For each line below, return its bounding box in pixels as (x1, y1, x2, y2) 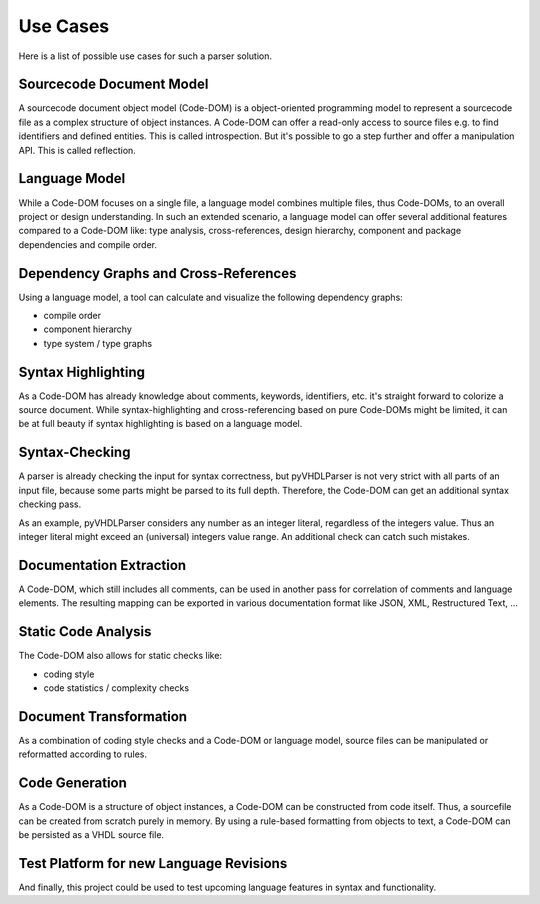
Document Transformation (18, 708, 188, 725)
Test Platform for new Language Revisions (18, 855, 288, 872)
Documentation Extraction (18, 556, 187, 574)
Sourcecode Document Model (18, 76, 209, 93)
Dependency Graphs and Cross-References (18, 265, 297, 282)
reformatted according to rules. (18, 748, 148, 760)
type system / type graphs (43, 337, 153, 349)
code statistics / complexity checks (43, 681, 190, 694)
